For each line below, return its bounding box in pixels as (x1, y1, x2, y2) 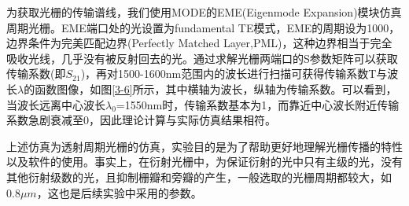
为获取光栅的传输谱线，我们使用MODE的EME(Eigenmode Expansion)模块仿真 (6, 4, 402, 20)
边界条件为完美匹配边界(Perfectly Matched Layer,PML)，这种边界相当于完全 (6, 35, 392, 51)
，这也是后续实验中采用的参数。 (36, 184, 202, 200)
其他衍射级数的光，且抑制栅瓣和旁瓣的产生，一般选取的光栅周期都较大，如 (6, 168, 392, 185)
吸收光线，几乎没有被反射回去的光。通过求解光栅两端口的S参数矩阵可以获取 (6, 50, 398, 66)
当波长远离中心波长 (6, 96, 105, 112)
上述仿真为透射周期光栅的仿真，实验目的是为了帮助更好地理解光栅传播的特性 (6, 138, 403, 154)
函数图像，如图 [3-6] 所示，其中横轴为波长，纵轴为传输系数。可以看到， (35, 80, 397, 97)
